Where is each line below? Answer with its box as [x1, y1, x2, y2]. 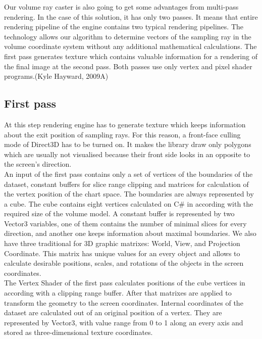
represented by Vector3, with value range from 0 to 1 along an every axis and [4, 317, 243, 327]
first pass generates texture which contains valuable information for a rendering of [4, 51, 257, 61]
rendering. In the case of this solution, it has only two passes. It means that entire [4, 11, 258, 22]
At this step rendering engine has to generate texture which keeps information [4, 119, 246, 129]
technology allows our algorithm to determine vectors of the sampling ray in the [4, 31, 251, 41]
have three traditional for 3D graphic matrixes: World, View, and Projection [4, 238, 240, 249]
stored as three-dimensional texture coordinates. [4, 327, 153, 337]
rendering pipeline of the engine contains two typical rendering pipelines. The [4, 21, 244, 32]
